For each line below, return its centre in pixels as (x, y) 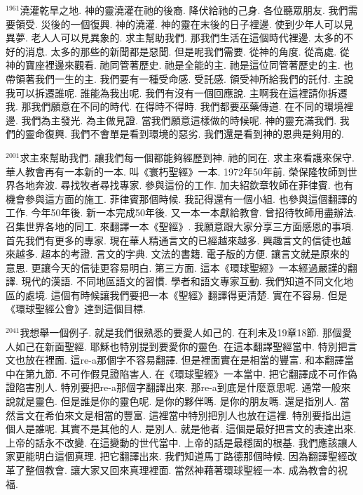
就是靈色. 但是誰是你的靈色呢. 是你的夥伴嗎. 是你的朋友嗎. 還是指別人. (176, 401)
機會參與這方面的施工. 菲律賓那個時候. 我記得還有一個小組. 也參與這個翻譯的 (181, 198)
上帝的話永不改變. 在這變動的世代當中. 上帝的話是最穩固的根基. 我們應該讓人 (181, 442)
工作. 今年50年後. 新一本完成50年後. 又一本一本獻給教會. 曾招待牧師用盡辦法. (181, 212)
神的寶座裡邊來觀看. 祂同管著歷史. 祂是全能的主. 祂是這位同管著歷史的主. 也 (180, 65)
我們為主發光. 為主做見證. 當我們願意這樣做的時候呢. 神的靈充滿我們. (179, 120)
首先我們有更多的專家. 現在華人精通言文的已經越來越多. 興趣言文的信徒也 (174, 240)
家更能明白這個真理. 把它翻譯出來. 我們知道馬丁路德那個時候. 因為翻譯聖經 (177, 456)
